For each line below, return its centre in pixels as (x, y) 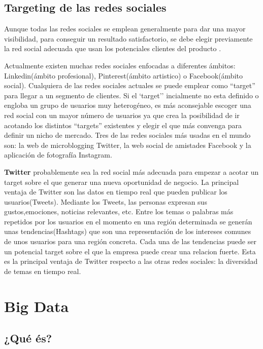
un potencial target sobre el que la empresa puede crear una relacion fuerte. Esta (130, 251)
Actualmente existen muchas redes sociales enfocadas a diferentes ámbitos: (120, 65)
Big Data (37, 306)
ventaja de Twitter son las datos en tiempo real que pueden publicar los (116, 192)
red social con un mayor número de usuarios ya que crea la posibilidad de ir (122, 115)
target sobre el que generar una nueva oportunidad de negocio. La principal (122, 182)
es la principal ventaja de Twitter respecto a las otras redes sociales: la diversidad (131, 261)
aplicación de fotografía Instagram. (58, 155)
